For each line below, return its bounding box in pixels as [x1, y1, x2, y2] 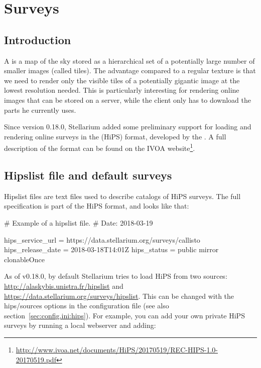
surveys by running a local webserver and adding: [4, 320, 156, 330]
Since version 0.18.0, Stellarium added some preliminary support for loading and [4, 121, 251, 132]
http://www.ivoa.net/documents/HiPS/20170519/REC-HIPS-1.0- [16, 344, 218, 354]
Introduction [4, 32, 71, 47]
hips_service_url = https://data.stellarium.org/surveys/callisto [4, 234, 200, 245]
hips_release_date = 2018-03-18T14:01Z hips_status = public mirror [4, 244, 219, 255]
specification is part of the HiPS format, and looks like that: [4, 201, 189, 211]
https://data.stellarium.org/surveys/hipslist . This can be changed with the [4, 290, 234, 301]
